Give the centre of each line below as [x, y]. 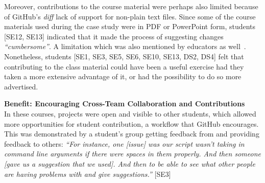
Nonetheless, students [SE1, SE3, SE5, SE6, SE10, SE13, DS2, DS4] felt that [124, 56]
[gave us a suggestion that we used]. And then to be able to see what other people [130, 163]
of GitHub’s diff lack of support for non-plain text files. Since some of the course [130, 16]
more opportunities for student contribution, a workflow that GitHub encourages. [131, 123]
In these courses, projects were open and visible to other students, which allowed [130, 113]
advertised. [21, 86]
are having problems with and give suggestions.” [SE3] [88, 174]
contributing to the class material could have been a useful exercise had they [124, 66]
